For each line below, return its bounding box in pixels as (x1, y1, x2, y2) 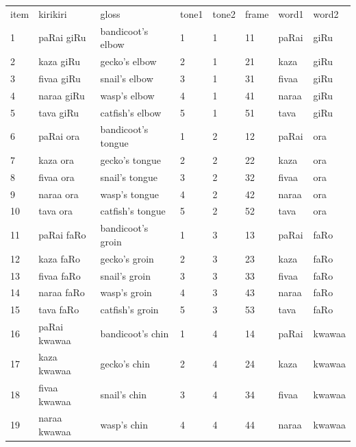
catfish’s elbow (100, 105, 162, 119)
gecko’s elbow (100, 54, 157, 69)
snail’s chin (100, 387, 147, 401)
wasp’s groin (100, 285, 152, 300)
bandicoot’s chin (100, 326, 169, 340)
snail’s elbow (100, 71, 153, 85)
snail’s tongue (100, 169, 157, 184)
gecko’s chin (100, 357, 150, 371)
